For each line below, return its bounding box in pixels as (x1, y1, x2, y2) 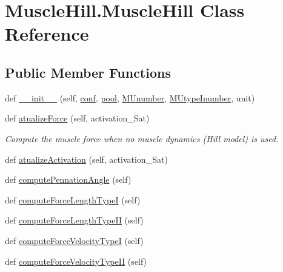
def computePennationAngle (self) (5, 173, 132, 186)
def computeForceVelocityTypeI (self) (5, 234, 144, 246)
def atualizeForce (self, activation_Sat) (5, 112, 150, 124)
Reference (5, 21, 89, 46)
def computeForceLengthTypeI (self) (5, 193, 141, 206)
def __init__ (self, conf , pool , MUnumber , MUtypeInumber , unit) (5, 91, 255, 104)
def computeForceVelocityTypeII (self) (5, 254, 147, 267)
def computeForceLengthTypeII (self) (5, 214, 144, 226)
